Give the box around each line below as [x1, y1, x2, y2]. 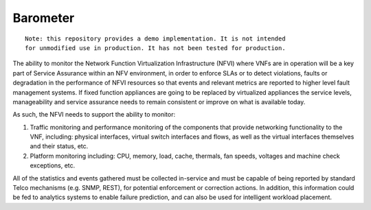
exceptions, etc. [30, 161, 76, 170]
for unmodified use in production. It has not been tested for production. [25, 44, 286, 51]
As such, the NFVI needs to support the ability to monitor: [12, 110, 175, 119]
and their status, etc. [30, 142, 89, 150]
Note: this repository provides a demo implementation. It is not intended [25, 34, 286, 43]
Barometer [12, 10, 75, 25]
